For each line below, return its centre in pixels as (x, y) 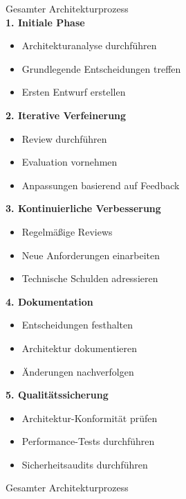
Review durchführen (64, 138)
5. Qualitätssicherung (57, 395)
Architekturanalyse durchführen (89, 45)
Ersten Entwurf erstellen (74, 92)
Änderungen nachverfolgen (78, 371)
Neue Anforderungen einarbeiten (91, 255)
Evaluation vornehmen (69, 162)
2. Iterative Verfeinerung (66, 115)
